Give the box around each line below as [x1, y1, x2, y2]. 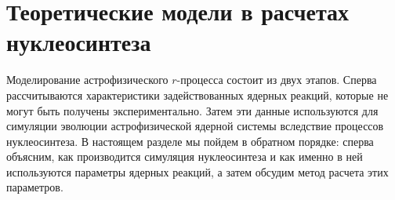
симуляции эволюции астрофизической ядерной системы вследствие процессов [6, 118, 384, 134]
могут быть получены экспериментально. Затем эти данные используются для [6, 102, 379, 118]
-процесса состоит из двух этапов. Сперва [176, 71, 377, 88]
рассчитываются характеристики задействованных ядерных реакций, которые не [6, 86, 389, 103]
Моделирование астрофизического [6, 71, 169, 88]
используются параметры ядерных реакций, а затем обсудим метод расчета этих [6, 163, 389, 180]
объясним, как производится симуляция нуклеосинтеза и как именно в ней [6, 148, 363, 165]
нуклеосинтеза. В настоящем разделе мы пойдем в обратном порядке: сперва [6, 133, 374, 149]
